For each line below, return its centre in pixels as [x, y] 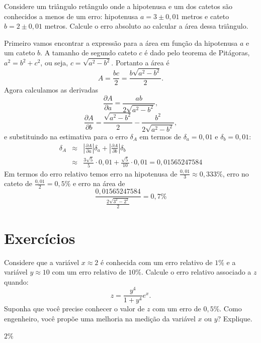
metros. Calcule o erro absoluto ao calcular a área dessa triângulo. [146, 26]
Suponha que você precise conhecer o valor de [74, 309]
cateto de [18, 183]
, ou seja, [54, 63]
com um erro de [177, 309]
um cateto [20, 53]
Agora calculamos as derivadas [51, 90]
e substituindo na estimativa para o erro [66, 136]
